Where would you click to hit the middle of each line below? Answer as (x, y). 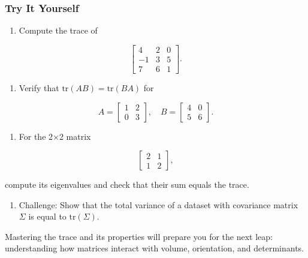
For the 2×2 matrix (55, 136)
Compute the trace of (58, 30)
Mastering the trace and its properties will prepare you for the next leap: (139, 236)
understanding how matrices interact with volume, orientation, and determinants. (155, 248)
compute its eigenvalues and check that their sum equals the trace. (127, 184)
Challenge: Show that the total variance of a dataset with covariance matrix (158, 204)
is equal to (47, 216)
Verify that (39, 87)
